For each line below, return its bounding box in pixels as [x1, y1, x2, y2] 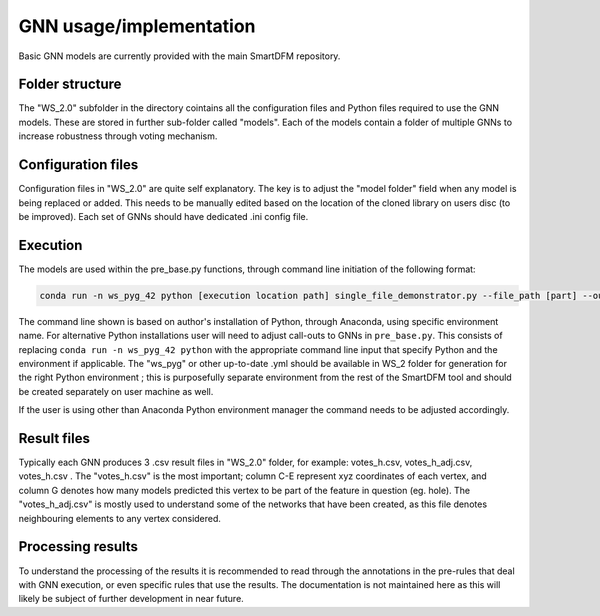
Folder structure [18, 76, 122, 93]
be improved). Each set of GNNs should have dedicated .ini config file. [18, 210, 309, 222]
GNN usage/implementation [18, 15, 256, 37]
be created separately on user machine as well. [18, 385, 214, 397]
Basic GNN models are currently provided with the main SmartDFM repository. [18, 50, 341, 62]
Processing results [18, 538, 139, 555]
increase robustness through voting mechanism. [18, 130, 218, 142]
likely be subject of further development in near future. [18, 593, 244, 605]
